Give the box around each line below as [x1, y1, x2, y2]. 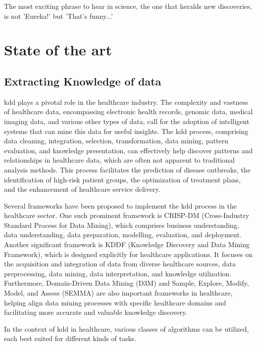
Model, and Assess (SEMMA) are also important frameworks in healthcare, [4, 288, 233, 298]
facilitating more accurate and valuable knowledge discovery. [4, 307, 188, 317]
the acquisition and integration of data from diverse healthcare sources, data [4, 259, 236, 269]
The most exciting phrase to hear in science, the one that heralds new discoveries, [4, 1, 252, 11]
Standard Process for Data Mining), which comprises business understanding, [4, 219, 239, 230]
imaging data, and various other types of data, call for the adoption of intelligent [4, 116, 250, 126]
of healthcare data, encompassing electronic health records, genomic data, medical [4, 106, 253, 117]
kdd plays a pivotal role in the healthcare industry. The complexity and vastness [4, 96, 248, 107]
